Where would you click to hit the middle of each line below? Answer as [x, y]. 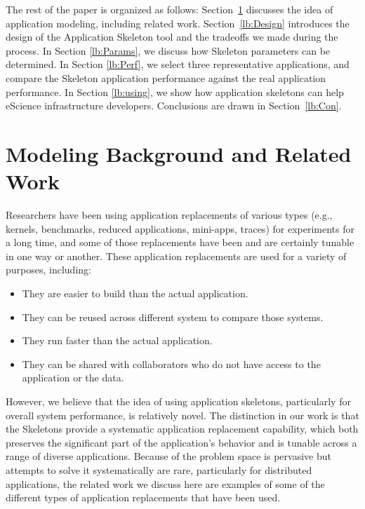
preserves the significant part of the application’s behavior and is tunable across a [181, 442]
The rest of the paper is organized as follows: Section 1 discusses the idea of [170, 9]
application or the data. [73, 378]
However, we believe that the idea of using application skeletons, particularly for [178, 401]
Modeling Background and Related [179, 153]
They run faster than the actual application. [117, 340]
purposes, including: [48, 270]
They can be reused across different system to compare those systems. [173, 317]
